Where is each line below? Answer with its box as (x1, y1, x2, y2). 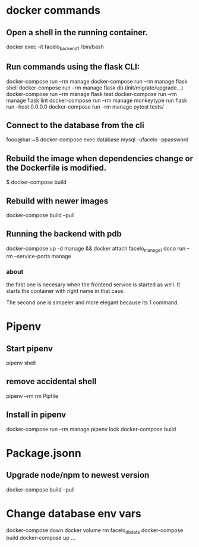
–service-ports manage (14, 252, 71, 259)
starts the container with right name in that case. (6, 287, 125, 294)
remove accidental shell (6, 376, 97, 387)
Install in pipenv (6, 410, 67, 420)
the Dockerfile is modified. (6, 162, 107, 173)
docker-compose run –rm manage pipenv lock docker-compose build (6, 425, 176, 432)
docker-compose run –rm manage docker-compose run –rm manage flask (6, 78, 188, 85)
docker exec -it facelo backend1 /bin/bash (6, 43, 104, 51)
